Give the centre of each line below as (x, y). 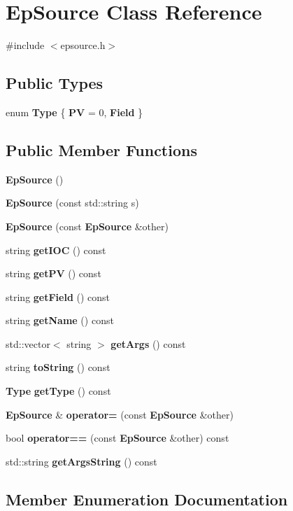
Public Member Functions (101, 149)
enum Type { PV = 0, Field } (74, 112)
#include (25, 45)
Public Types (55, 83)
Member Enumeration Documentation (147, 499)
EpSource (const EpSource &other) (87, 226)
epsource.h (83, 45)
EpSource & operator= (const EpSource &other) (120, 414)
